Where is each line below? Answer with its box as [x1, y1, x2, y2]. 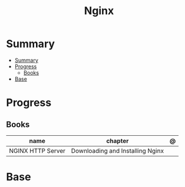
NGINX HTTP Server [9, 146, 66, 155]
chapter [105, 136, 129, 145]
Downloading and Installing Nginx [71, 146, 164, 155]
